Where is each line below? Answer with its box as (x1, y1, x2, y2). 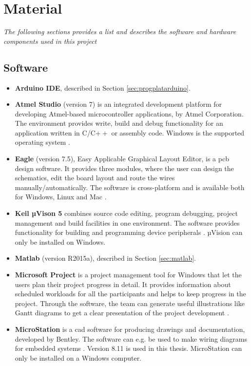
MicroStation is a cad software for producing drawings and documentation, (15, 324, 245, 334)
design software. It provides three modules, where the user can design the (15, 163, 234, 173)
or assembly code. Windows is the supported (111, 127, 245, 137)
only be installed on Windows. (15, 236, 106, 247)
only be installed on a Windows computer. (15, 352, 142, 363)
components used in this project (3, 36, 97, 46)
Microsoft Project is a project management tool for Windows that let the (15, 270, 242, 280)
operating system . (15, 137, 70, 147)
